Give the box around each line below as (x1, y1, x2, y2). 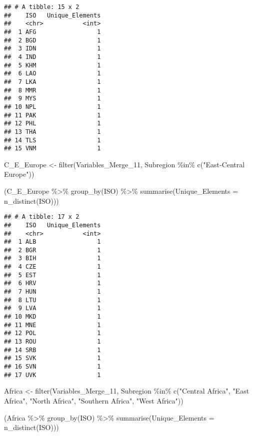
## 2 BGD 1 (4, 36, 101, 44)
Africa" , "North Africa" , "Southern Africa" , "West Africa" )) (4, 395, 183, 406)
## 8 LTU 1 (4, 296, 101, 304)
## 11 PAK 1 (4, 111, 101, 119)
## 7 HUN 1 (4, 288, 101, 296)
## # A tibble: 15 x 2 (4, 3, 79, 10)
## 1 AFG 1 (4, 28, 101, 35)
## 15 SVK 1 (4, 355, 101, 362)
